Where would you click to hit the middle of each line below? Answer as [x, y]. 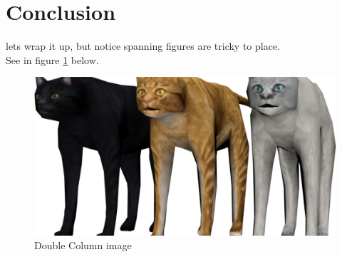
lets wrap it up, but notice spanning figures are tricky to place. [143, 46]
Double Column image [83, 245]
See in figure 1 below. [52, 59]
